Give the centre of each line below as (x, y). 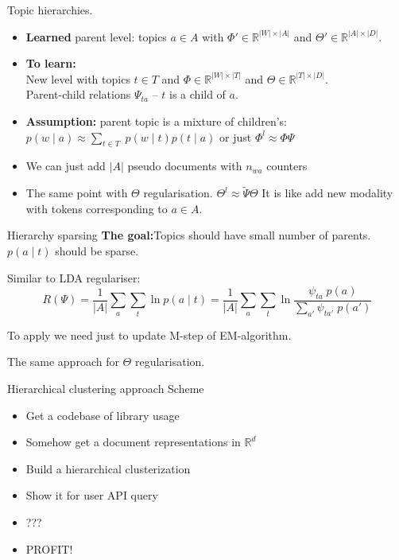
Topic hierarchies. (50, 10)
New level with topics (78, 78)
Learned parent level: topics (96, 36)
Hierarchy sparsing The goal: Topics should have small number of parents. (189, 235)
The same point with (77, 193)
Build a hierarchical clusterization (108, 468)
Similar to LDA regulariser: (74, 277)
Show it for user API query (92, 495)
